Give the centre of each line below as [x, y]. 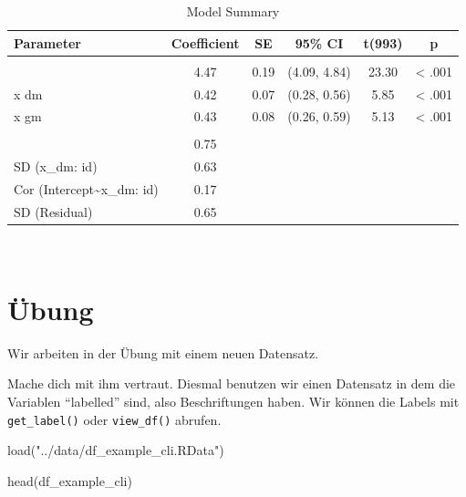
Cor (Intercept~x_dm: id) [86, 189]
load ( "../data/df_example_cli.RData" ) [116, 450]
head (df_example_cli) [70, 480]
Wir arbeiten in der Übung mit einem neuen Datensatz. [163, 352]
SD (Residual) [53, 212]
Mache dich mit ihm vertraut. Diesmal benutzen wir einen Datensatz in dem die [232, 383]
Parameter [47, 42]
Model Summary [233, 11]
